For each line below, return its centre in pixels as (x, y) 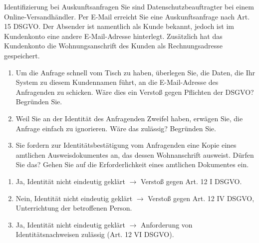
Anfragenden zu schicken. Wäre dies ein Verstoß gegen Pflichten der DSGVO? (135, 92)
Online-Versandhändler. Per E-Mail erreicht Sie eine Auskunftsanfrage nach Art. (127, 16)
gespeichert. (22, 55)
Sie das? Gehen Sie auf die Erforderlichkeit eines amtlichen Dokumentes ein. (132, 164)
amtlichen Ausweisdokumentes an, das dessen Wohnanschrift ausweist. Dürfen (135, 154)
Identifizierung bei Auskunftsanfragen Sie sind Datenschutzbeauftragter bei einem (129, 6)
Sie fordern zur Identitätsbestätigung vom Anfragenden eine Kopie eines (126, 145)
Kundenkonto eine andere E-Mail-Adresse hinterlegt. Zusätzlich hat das (113, 36)
